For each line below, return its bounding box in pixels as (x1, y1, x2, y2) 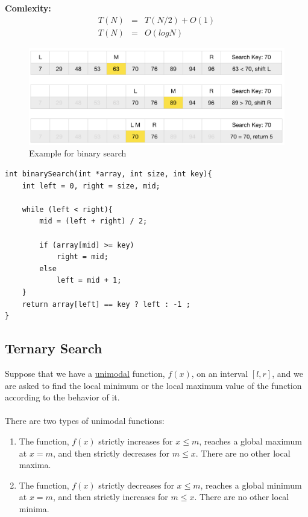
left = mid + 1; (56, 276, 122, 285)
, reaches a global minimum (200, 478, 302, 491)
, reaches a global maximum (199, 434, 303, 447)
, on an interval (191, 367, 248, 379)
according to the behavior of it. (5, 391, 120, 403)
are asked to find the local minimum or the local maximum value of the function (5, 379, 302, 391)
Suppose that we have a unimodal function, (5, 367, 165, 379)
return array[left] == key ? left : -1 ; (22, 300, 190, 309)
